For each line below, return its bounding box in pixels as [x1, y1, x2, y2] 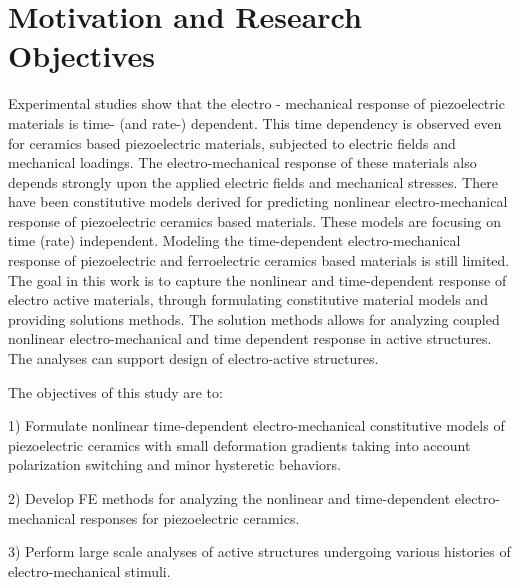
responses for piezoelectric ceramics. [79, 507, 300, 528]
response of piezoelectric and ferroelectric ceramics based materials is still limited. [8, 250, 510, 271]
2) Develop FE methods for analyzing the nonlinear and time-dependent [8, 488, 451, 508]
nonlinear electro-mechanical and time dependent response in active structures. [8, 328, 492, 349]
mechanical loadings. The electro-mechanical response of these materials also [8, 152, 477, 173]
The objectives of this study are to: [8, 381, 223, 402]
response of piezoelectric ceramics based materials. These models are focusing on [8, 210, 502, 231]
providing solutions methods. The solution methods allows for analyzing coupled [8, 308, 500, 329]
